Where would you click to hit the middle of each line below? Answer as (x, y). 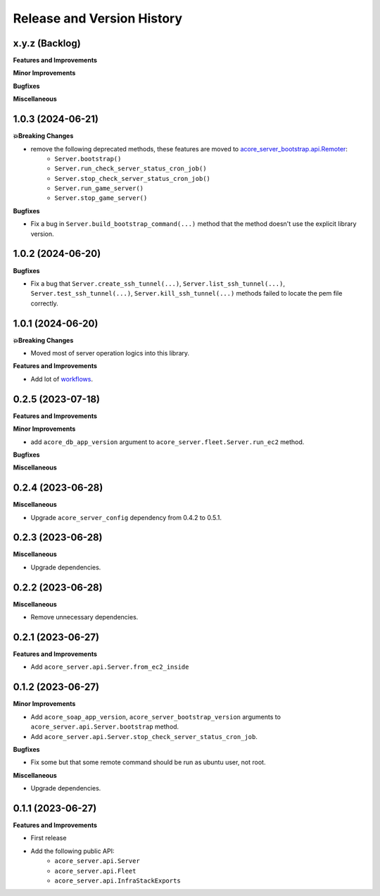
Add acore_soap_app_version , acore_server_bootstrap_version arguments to (156, 717)
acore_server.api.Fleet (95, 871)
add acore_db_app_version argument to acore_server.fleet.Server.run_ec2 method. (167, 442)
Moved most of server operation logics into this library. (110, 353)
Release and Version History (98, 18)
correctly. (45, 303)
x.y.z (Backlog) (47, 43)
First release (49, 838)
